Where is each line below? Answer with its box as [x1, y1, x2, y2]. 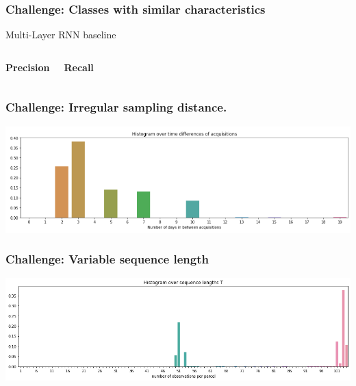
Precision [5, 60, 50, 74]
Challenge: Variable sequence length [5, 250, 209, 268]
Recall [64, 60, 94, 74]
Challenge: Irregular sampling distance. [5, 99, 227, 116]
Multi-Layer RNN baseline [5, 27, 116, 42]
